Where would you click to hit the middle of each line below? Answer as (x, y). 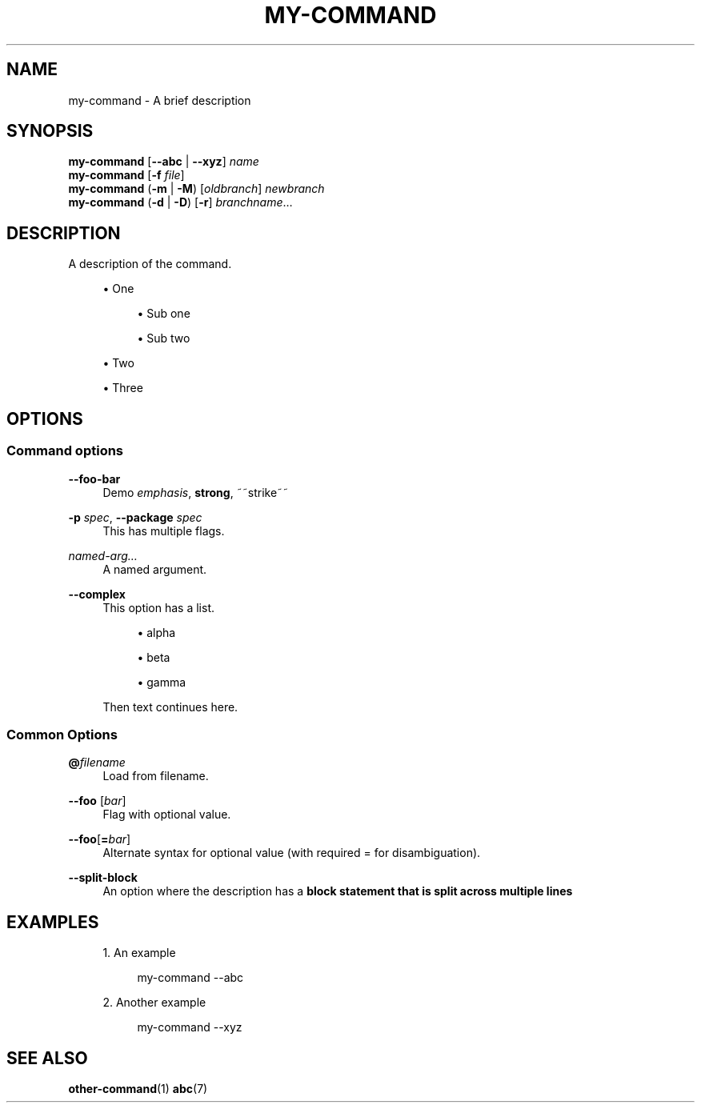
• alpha (156, 632)
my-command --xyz (190, 1027)
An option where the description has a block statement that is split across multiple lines (338, 891)
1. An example (139, 953)
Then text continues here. (170, 707)
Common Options (62, 734)
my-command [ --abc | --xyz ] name (164, 162)
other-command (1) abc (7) (138, 1088)
